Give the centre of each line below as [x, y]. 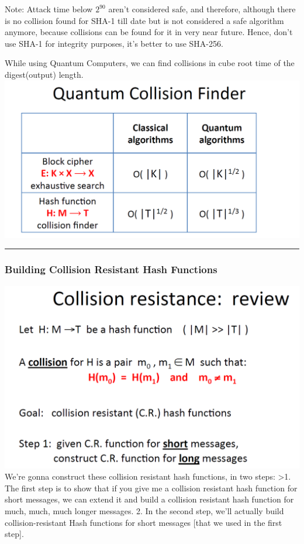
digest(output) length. [44, 74]
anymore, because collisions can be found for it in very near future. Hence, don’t [149, 32]
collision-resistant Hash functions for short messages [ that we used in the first [144, 522]
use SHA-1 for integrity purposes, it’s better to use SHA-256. [114, 43]
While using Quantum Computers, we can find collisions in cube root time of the [150, 63]
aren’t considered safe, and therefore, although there [202, 9]
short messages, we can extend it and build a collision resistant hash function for [149, 499]
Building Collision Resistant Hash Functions [111, 269]
